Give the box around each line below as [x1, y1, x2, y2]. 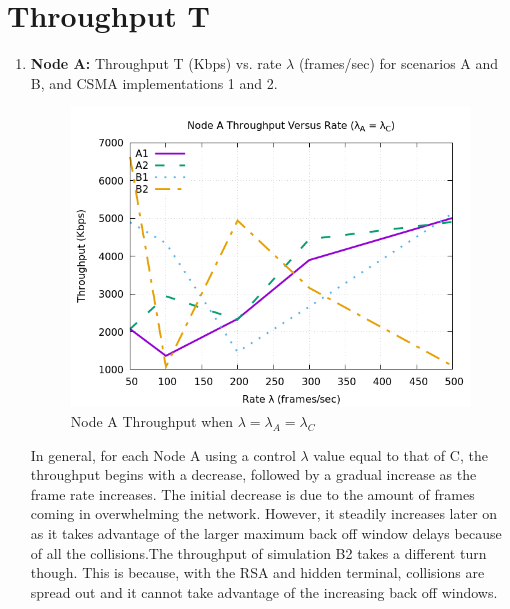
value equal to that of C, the [313, 444, 488, 465]
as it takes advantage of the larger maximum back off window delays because [30, 523, 502, 544]
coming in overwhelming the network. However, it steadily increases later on [30, 503, 498, 524]
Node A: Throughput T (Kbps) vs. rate [30, 53, 282, 74]
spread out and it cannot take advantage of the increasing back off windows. [30, 581, 498, 602]
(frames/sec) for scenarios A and [298, 53, 499, 74]
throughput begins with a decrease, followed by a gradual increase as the [30, 464, 477, 485]
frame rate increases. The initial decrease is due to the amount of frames [30, 483, 475, 504]
